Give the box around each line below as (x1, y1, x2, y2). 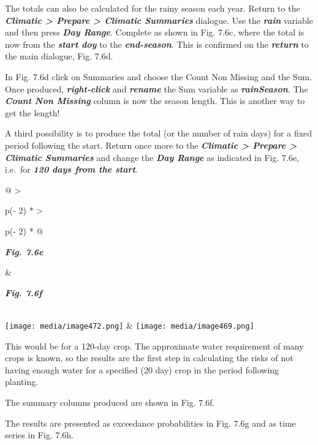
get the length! (5, 106, 60, 119)
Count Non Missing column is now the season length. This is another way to (5, 94, 305, 107)
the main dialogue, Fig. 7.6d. (5, 50, 113, 62)
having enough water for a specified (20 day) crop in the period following (5, 363, 279, 376)
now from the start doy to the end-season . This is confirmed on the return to (5, 37, 309, 50)
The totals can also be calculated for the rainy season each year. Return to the (5, 2, 300, 14)
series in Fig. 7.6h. (5, 428, 74, 441)
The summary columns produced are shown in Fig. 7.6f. (5, 395, 215, 408)
